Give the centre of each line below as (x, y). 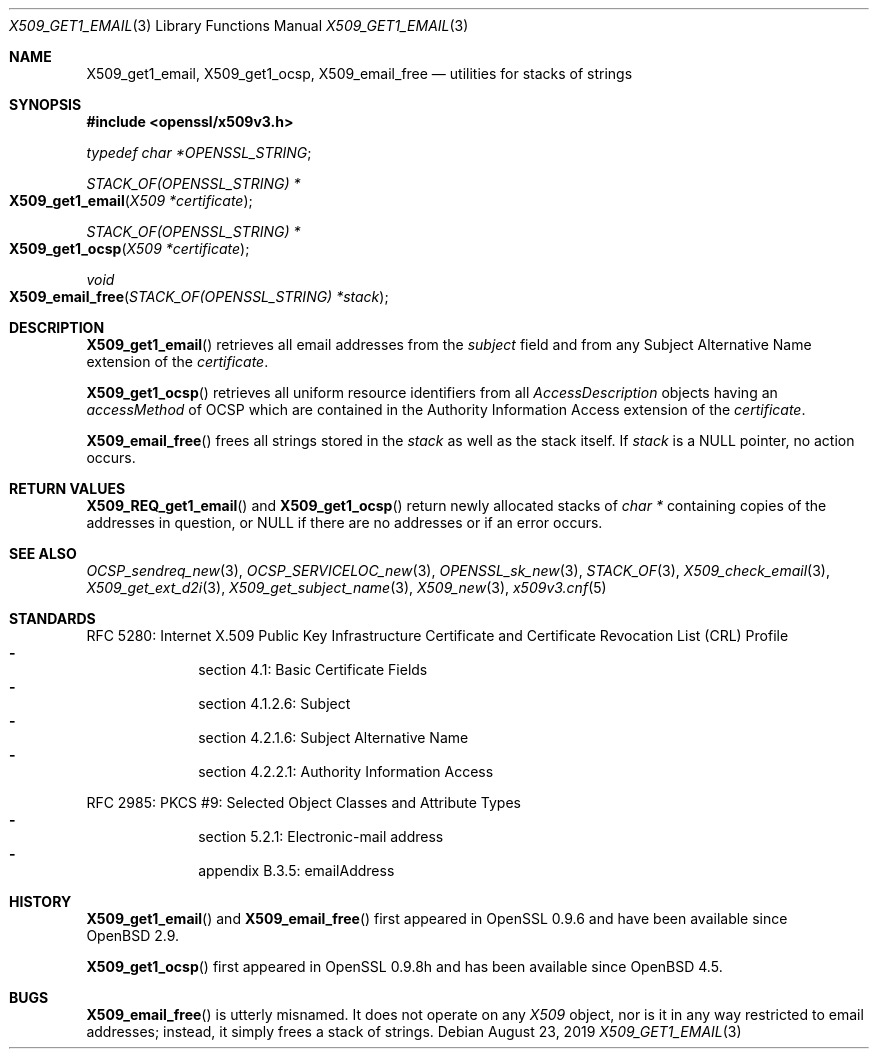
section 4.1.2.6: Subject (274, 703)
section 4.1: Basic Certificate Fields (313, 669)
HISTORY (40, 901)
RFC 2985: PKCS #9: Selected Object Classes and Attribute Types (303, 802)
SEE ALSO (43, 553)
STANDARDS (52, 618)
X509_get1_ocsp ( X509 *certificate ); (129, 248)
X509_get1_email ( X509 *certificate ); (131, 200)
